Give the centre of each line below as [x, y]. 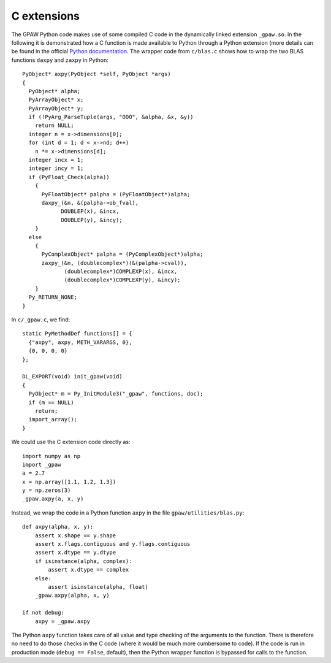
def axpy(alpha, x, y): [58, 527]
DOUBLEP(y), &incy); [92, 220]
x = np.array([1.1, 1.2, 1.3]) [69, 482]
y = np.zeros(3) [47, 490]
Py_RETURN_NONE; [53, 297]
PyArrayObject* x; [56, 100]
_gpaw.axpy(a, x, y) [53, 499]
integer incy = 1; [56, 168]
